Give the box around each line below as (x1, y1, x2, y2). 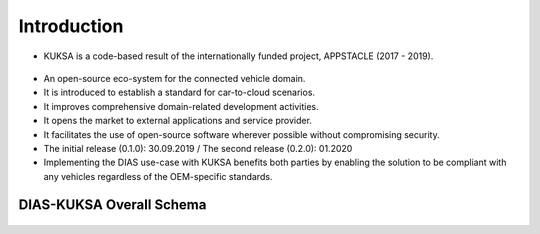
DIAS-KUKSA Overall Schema (18, 196, 207, 214)
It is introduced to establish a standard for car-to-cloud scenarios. (43, 86, 315, 99)
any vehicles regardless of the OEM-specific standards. (43, 170, 273, 182)
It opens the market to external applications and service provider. (43, 115, 312, 127)
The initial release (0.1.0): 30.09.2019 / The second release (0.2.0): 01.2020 (43, 142, 353, 154)
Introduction (18, 15, 124, 37)
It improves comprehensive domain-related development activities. (43, 100, 319, 112)
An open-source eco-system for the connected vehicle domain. (43, 72, 306, 84)
